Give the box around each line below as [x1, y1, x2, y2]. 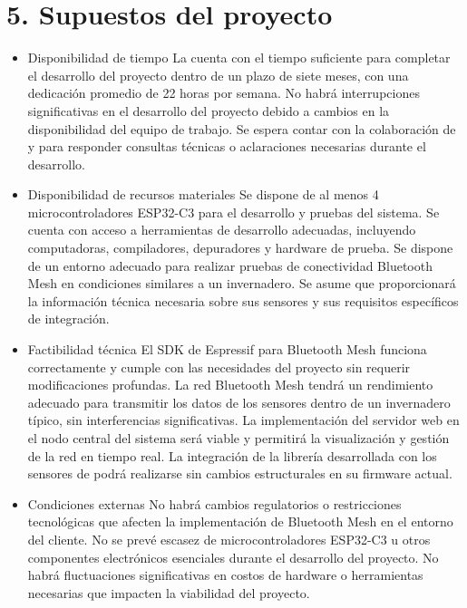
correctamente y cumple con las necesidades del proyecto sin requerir [27, 357, 411, 376]
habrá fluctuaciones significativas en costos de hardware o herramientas [27, 565, 423, 584]
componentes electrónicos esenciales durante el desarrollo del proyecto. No [27, 547, 439, 566]
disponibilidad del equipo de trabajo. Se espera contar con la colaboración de [27, 119, 456, 138]
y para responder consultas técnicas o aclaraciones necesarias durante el [27, 137, 426, 156]
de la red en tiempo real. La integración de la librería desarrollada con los [27, 446, 437, 465]
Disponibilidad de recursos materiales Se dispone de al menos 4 [27, 185, 379, 204]
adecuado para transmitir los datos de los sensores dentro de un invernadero [27, 392, 451, 411]
